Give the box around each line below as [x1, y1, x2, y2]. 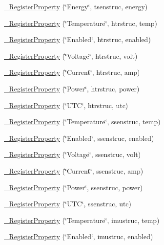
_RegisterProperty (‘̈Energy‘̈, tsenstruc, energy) [4, 1, 148, 11]
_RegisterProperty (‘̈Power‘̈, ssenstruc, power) [4, 182, 143, 192]
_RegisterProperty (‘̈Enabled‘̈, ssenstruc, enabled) [4, 133, 154, 143]
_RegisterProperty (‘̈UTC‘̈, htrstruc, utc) [4, 100, 128, 110]
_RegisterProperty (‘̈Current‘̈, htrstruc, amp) [4, 67, 140, 77]
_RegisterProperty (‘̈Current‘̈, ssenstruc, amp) [4, 165, 143, 176]
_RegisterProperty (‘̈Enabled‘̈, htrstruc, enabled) [4, 34, 151, 45]
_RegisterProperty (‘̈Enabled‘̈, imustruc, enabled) [4, 231, 153, 242]
